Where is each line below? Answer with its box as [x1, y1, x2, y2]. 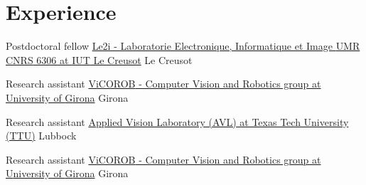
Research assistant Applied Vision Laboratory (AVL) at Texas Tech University [6, 114, 349, 129]
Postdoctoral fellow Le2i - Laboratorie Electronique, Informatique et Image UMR [6, 38, 360, 53]
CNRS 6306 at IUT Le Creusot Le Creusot [6, 52, 193, 67]
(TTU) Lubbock [6, 128, 77, 143]
